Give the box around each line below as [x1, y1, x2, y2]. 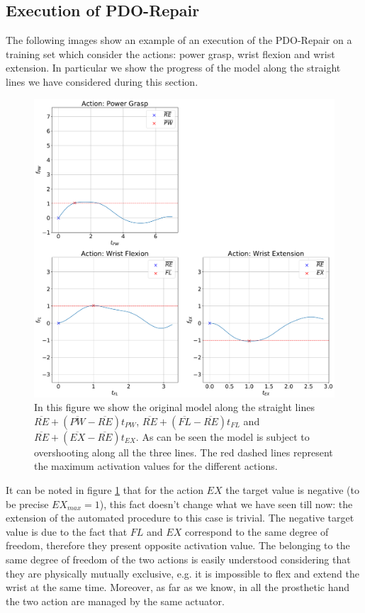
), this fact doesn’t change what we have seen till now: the [99, 496, 353, 511]
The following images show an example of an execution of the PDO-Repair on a [6, 33, 352, 47]
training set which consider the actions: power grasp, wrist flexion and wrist [6, 46, 335, 61]
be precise [6, 496, 49, 511]
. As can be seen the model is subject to [135, 429, 310, 444]
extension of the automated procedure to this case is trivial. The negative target [6, 510, 354, 525]
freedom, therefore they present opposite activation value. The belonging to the [6, 538, 350, 553]
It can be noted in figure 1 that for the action [6, 483, 203, 497]
